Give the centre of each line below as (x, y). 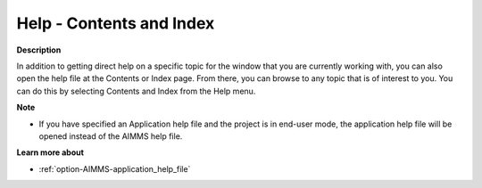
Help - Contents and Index (116, 23)
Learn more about (50, 152)
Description (39, 50)
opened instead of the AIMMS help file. (111, 136)
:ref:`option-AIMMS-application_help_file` (115, 168)
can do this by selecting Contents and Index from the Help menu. (136, 91)
